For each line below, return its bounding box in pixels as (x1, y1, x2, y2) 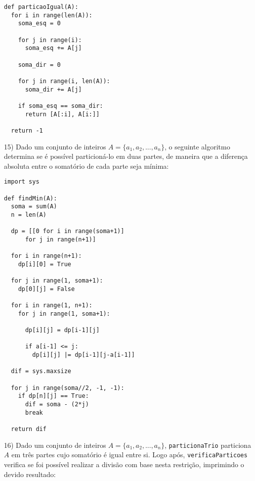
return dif (11, 425, 46, 433)
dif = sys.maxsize (11, 368, 72, 375)
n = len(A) (11, 211, 46, 218)
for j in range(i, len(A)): (18, 77, 110, 85)
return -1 (11, 127, 43, 134)
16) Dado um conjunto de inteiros (4, 439, 106, 450)
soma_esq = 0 (18, 20, 61, 27)
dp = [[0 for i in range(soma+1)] (11, 228, 125, 235)
